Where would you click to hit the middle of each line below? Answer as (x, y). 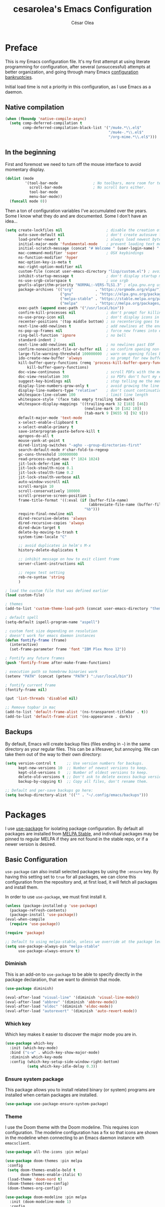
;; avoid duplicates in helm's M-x (55, 546)
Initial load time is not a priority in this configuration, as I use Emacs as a (78, 87)
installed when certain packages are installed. (52, 1095)
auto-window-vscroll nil (43, 482)
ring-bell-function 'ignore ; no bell (72, 336)
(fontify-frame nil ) (26, 690)
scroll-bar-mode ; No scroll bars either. (88, 188)
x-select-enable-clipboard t (48, 422)
